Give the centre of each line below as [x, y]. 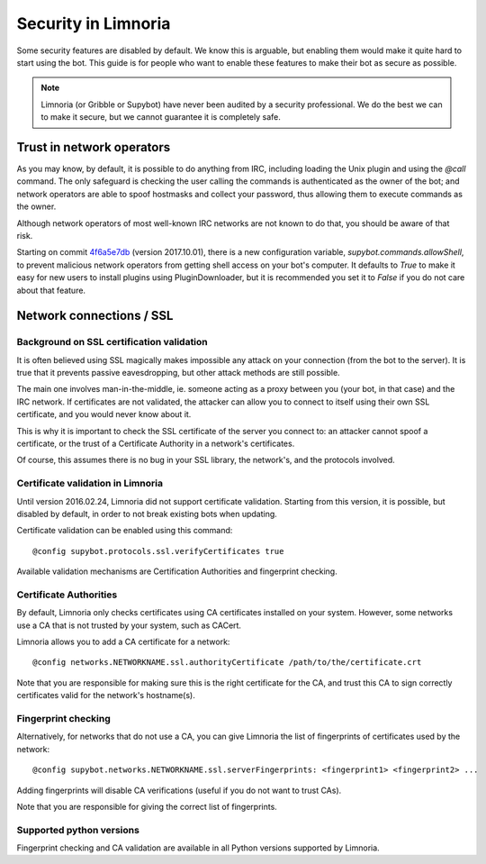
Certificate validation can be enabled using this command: [125, 531]
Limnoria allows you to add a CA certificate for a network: [123, 642]
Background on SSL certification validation [112, 342]
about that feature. [51, 290]
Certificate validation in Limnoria [90, 484]
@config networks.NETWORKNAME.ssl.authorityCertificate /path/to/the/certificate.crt [227, 663]
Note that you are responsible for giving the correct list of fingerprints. [147, 806]
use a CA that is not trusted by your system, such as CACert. [129, 625]
